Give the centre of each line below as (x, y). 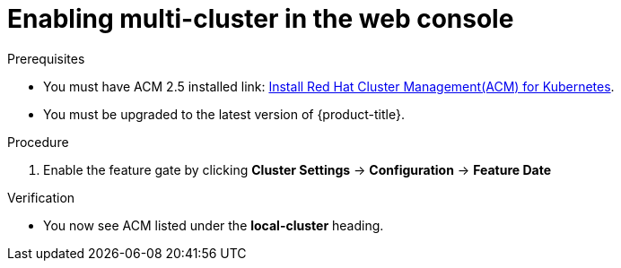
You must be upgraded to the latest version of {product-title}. (224, 114)
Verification (41, 197)
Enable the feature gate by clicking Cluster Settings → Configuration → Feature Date (297, 169)
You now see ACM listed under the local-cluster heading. (214, 225)
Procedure (38, 142)
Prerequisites (46, 58)
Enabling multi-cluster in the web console (261, 19)
